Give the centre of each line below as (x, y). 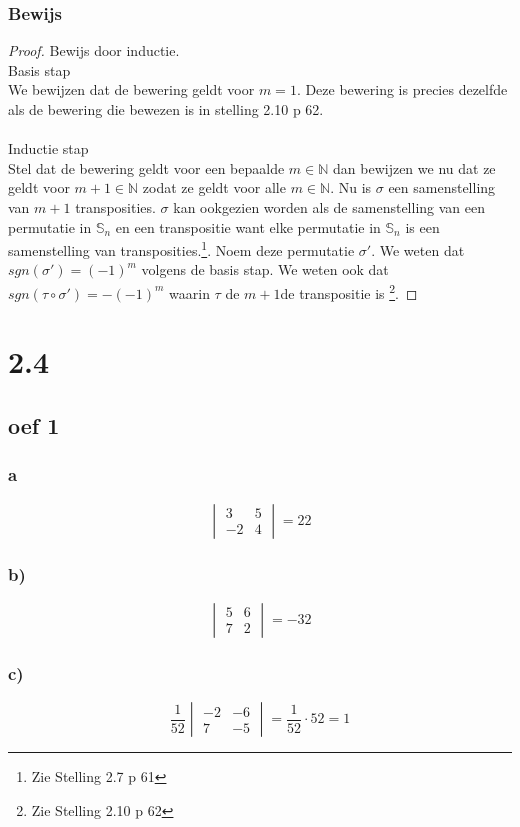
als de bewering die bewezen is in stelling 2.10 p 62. (166, 109)
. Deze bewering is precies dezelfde (402, 89)
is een (422, 226)
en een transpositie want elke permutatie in (248, 226)
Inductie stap (48, 148)
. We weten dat (418, 249)
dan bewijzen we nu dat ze (414, 167)
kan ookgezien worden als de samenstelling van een (329, 206)
